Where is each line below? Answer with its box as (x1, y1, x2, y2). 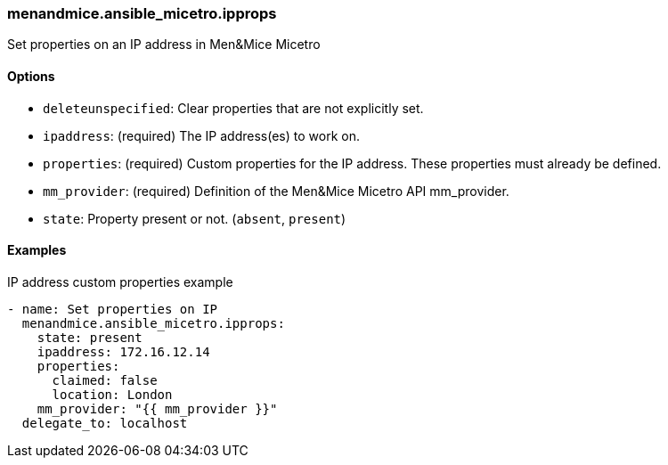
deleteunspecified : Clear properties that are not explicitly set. (43, 100, 424, 116)
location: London (52, 387, 173, 402)
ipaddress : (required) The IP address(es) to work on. (43, 127, 360, 143)
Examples (7, 242, 67, 258)
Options (7, 68, 55, 84)
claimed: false (52, 372, 158, 387)
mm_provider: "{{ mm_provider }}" (37, 401, 278, 416)
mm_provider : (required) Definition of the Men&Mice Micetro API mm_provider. (43, 183, 509, 199)
